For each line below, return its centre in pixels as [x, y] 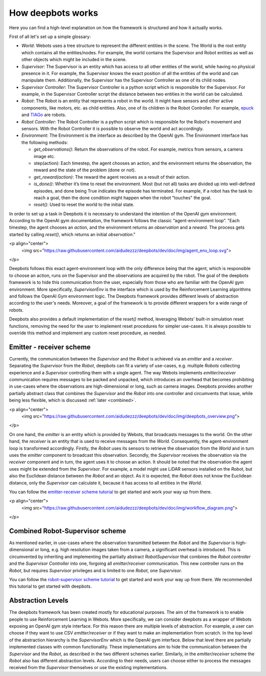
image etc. [44, 156]
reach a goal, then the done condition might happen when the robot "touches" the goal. [123, 198]
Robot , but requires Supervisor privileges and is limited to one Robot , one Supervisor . [96, 570]
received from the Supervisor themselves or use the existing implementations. [88, 668]
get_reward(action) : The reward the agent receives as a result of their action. [112, 177]
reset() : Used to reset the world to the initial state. [84, 204]
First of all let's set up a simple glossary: [50, 37]
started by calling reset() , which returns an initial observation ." [72, 234]
